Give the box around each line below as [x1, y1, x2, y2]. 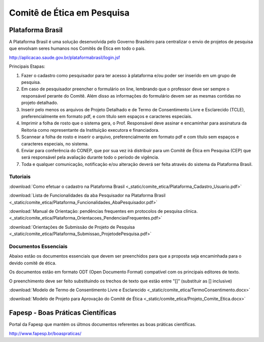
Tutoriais [9, 173, 31, 180]
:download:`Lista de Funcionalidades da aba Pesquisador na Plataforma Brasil [9, 193, 166, 199]
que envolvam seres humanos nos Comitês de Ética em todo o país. [9, 45, 146, 51]
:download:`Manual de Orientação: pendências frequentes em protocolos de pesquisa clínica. [9, 208, 198, 214]
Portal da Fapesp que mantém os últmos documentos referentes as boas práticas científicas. [9, 322, 197, 327]
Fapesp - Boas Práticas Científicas [9, 309, 117, 317]
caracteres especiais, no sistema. [21, 141, 89, 146]
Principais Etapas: [9, 63, 45, 69]
